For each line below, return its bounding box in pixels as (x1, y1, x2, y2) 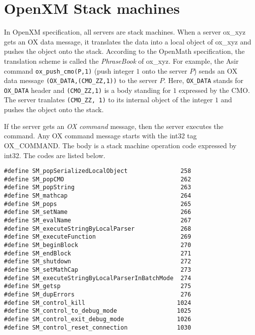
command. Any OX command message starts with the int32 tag (4, 130, 197, 141)
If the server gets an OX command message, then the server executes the (4, 121, 223, 131)
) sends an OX (194, 65, 238, 76)
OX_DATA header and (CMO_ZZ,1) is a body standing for (4, 84, 171, 95)
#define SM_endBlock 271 (4, 250, 191, 257)
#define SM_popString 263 (4, 184, 191, 191)
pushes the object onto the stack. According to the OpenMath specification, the (4, 46, 245, 56)
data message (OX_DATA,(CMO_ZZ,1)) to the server (4, 75, 157, 85)
